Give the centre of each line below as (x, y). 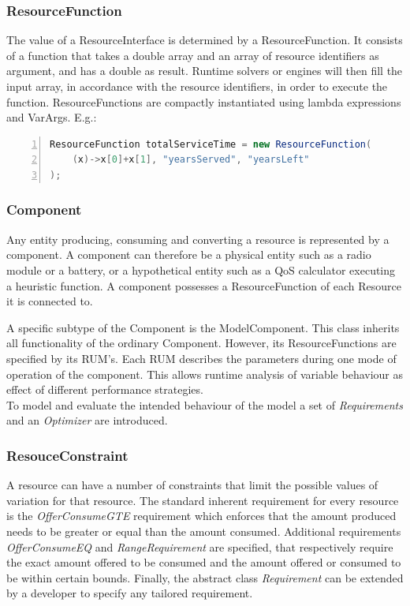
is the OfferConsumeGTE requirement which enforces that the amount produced (201, 516)
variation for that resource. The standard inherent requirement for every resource (203, 500)
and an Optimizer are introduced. (87, 420)
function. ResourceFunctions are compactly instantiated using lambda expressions (204, 101)
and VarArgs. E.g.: (52, 117)
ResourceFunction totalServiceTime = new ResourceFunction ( (211, 144)
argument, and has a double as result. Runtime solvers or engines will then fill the (205, 71)
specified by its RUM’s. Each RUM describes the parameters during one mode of (201, 358)
